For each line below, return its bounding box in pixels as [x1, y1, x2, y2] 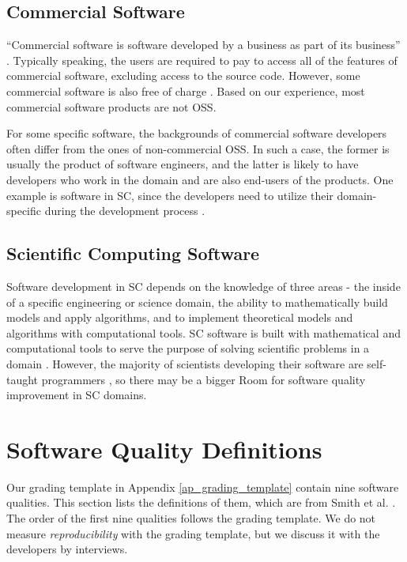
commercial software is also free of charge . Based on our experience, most [6, 82, 365, 99]
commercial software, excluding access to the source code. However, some [6, 67, 360, 84]
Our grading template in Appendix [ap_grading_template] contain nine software [6, 478, 399, 495]
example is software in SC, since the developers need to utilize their [6, 187, 334, 203]
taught [6, 371, 39, 387]
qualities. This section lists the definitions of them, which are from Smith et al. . [6, 494, 396, 511]
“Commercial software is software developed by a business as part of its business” [6, 36, 401, 53]
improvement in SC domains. [6, 387, 147, 403]
